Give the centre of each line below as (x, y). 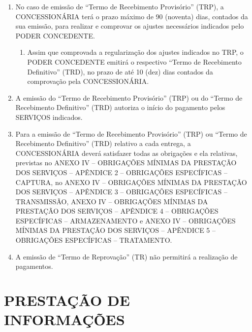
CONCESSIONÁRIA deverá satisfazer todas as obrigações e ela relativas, (126, 153)
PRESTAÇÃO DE (67, 300)
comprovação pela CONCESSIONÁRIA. (88, 81)
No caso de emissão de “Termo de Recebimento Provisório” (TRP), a (120, 6)
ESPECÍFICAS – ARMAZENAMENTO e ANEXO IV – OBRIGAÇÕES (126, 220)
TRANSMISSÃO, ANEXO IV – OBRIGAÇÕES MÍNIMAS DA (112, 201)
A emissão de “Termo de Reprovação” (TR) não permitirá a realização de (126, 256)
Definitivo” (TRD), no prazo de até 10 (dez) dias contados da (120, 71)
